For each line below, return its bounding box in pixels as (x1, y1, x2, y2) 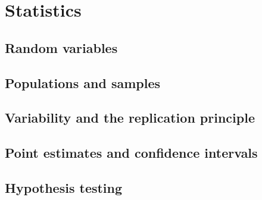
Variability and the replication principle (5, 108, 255, 127)
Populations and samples (5, 73, 161, 92)
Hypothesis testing (5, 178, 123, 196)
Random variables (5, 38, 118, 57)
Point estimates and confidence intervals (5, 143, 258, 162)
